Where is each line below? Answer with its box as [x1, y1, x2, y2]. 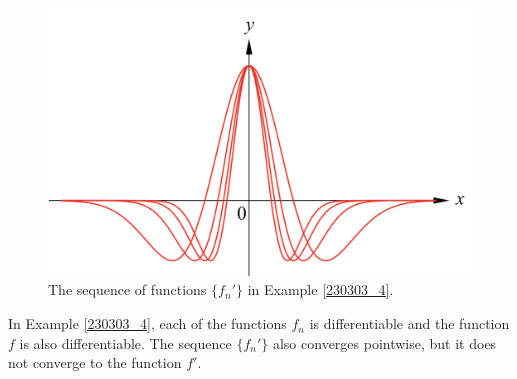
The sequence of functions [48, 279, 207, 300]
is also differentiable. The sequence [19, 332, 232, 353]
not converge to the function [8, 352, 182, 373]
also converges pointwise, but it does [272, 332, 497, 353]
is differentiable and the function [309, 313, 510, 334]
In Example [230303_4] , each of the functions [8, 313, 287, 334]
